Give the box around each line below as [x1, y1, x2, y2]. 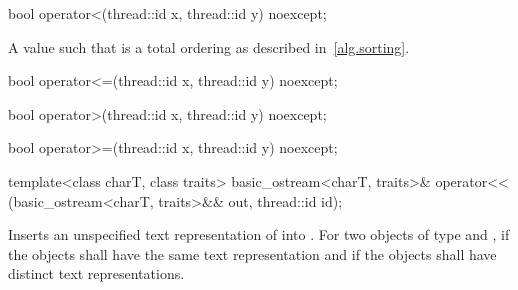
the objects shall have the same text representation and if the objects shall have [8, 243, 497, 264]
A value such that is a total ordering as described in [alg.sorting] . [8, 36, 410, 57]
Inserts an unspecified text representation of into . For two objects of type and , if [8, 224, 510, 245]
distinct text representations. [8, 263, 185, 284]
